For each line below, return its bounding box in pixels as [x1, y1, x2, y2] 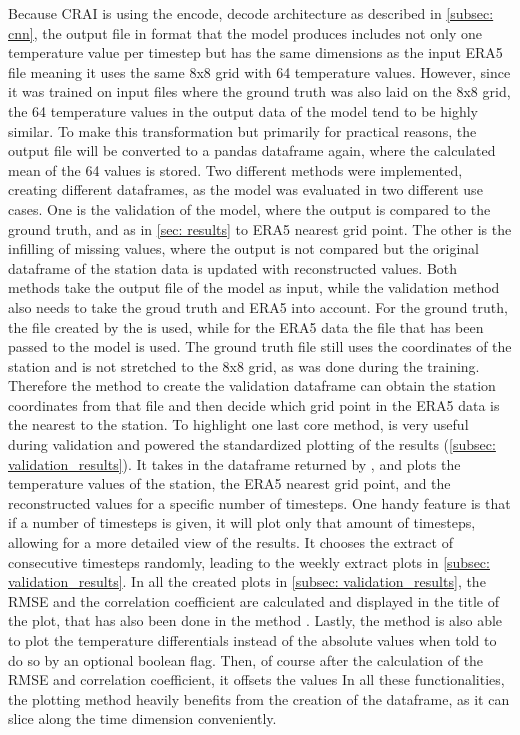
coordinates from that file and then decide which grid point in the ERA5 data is [8, 394, 500, 415]
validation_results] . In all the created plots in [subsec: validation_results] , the [8, 571, 486, 592]
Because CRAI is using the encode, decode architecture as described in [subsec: [8, 3, 494, 23]
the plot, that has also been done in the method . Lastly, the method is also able [8, 610, 503, 631]
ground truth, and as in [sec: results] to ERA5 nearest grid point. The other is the [8, 218, 512, 239]
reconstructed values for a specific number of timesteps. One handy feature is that [8, 492, 511, 513]
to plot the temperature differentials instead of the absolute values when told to [8, 630, 497, 650]
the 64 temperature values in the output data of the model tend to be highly [8, 100, 478, 121]
